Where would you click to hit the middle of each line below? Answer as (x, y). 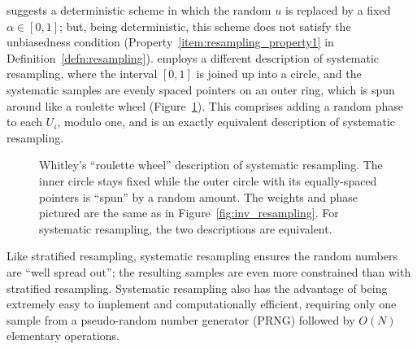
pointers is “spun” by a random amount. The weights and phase (199, 196)
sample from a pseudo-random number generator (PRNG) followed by (181, 319)
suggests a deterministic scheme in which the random (139, 10)
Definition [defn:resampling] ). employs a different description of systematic (193, 57)
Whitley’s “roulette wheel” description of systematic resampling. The (211, 165)
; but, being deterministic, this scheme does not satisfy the (205, 26)
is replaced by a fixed (338, 10)
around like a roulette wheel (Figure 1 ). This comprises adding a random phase (205, 105)
